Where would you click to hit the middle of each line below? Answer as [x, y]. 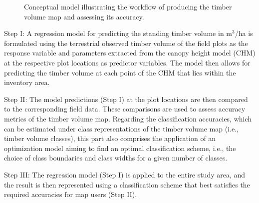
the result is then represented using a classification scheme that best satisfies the [127, 184]
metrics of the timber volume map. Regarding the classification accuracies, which [128, 118]
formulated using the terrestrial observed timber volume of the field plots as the [126, 43]
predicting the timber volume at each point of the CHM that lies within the [120, 72]
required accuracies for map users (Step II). [71, 194]
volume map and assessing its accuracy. [84, 16]
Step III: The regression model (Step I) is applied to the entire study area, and [125, 174]
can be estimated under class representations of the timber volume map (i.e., [121, 128]
